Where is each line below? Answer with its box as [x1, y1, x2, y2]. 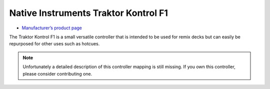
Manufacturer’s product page [21, 25, 82, 31]
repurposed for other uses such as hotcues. [9, 41, 100, 47]
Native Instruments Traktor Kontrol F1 [9, 7, 168, 18]
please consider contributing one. [22, 71, 92, 77]
